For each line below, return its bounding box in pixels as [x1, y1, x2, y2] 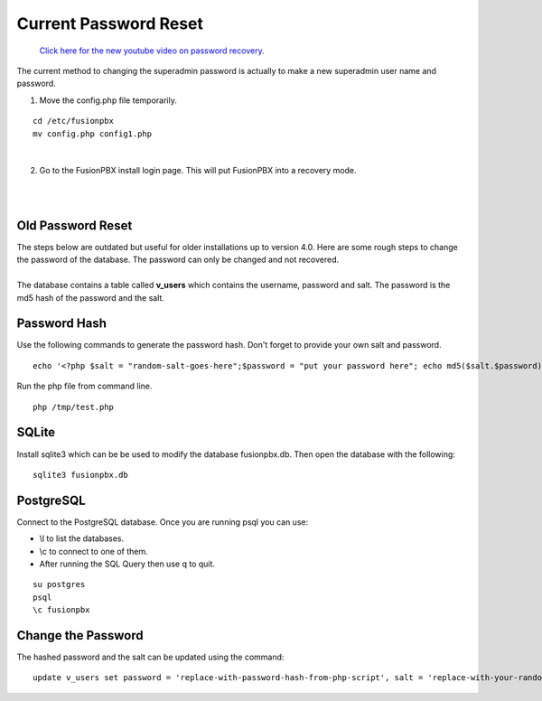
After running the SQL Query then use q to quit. [39, 558, 216, 569]
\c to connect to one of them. [39, 546, 148, 556]
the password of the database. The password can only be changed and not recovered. [16, 254, 340, 266]
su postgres [33, 579, 86, 590]
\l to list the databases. [39, 533, 125, 544]
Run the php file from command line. [16, 380, 153, 392]
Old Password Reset [16, 218, 133, 233]
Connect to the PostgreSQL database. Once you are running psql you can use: [16, 516, 309, 528]
